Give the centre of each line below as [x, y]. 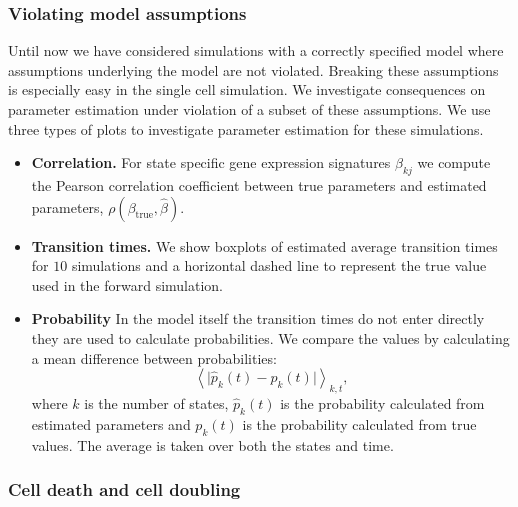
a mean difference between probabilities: [154, 357]
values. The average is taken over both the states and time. [212, 444]
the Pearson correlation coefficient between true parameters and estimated [259, 184]
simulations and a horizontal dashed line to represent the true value [279, 265]
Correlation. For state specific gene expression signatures [211, 162]
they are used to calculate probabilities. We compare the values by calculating [270, 337]
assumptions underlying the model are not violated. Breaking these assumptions [253, 69]
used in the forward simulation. [127, 284]
